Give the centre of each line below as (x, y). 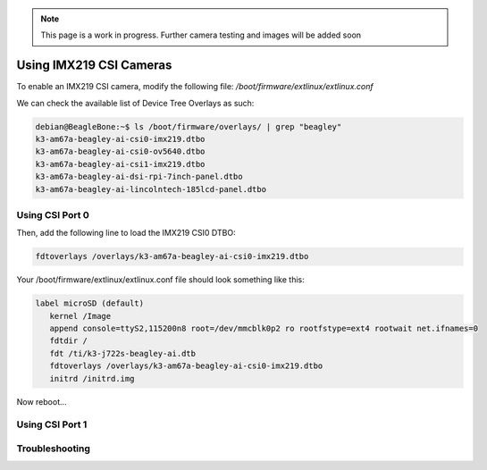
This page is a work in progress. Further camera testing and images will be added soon (201, 35)
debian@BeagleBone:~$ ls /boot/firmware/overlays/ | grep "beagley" (189, 126)
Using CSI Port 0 (53, 214)
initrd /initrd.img (92, 378)
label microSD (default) (90, 303)
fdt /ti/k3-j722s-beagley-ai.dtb (123, 353)
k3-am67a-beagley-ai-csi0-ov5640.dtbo (120, 151)
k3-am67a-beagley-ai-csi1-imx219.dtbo (120, 164)
